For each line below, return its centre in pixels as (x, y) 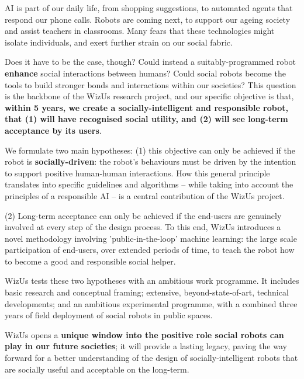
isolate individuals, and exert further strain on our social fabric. (119, 42)
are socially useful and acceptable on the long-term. (97, 369)
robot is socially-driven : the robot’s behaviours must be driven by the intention (151, 161)
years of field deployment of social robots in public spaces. (109, 315)
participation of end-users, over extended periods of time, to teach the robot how (150, 250)
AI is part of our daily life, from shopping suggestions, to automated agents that (149, 8)
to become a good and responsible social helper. (90, 261)
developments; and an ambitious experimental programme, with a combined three (151, 303)
